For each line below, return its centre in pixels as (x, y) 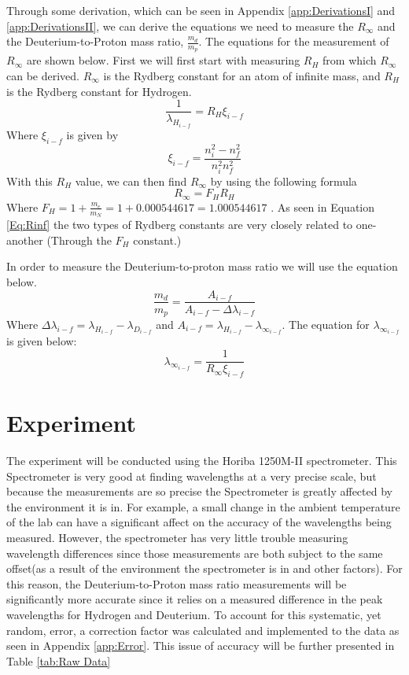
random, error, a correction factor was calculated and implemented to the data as (203, 630)
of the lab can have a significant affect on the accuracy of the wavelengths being (199, 522)
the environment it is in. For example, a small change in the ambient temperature (203, 506)
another (25, 240)
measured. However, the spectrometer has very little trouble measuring (177, 537)
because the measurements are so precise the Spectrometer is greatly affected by (199, 491)
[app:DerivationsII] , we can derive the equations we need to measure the (180, 26)
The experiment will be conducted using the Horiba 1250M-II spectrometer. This (202, 461)
